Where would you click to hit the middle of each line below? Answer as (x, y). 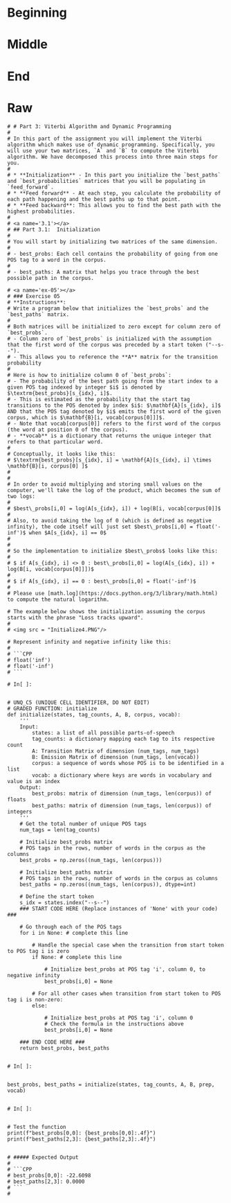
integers (20, 811)
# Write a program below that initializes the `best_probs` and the (108, 308)
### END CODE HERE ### (52, 1042)
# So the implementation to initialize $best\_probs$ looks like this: (112, 551)
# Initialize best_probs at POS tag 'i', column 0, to (125, 969)
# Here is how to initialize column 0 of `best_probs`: (89, 375)
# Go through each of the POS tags (71, 927)
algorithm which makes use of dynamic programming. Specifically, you (111, 144)
